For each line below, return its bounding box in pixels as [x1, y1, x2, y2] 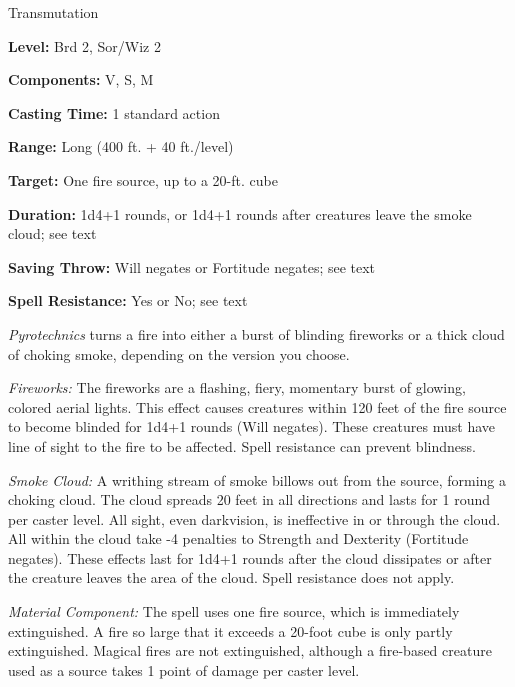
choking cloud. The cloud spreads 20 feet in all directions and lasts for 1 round [8, 489, 491, 510]
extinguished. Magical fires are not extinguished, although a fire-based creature [8, 640, 492, 661]
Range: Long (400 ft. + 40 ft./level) [8, 136, 234, 157]
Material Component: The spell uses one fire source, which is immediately [8, 601, 460, 622]
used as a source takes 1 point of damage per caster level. [8, 659, 360, 680]
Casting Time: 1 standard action [8, 102, 220, 123]
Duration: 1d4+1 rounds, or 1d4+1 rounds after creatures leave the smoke [8, 203, 472, 224]
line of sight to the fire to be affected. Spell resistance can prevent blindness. [8, 435, 476, 456]
